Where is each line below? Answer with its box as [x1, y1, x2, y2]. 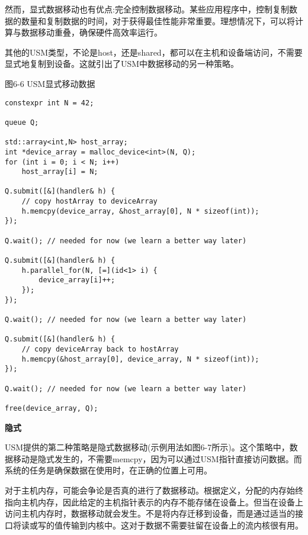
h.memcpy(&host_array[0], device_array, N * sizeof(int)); [21, 354, 259, 363]
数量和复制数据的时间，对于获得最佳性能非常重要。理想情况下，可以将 [21, 14, 295, 27]
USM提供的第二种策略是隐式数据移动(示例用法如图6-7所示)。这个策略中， [5, 441, 290, 453]
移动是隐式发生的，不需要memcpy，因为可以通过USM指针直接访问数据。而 [12, 452, 302, 465]
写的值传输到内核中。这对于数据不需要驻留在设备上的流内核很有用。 [37, 518, 303, 531]
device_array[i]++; [38, 276, 115, 285]
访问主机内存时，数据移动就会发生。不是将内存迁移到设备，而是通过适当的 [5, 507, 295, 520]
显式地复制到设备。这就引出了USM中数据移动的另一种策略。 [5, 57, 239, 70]
